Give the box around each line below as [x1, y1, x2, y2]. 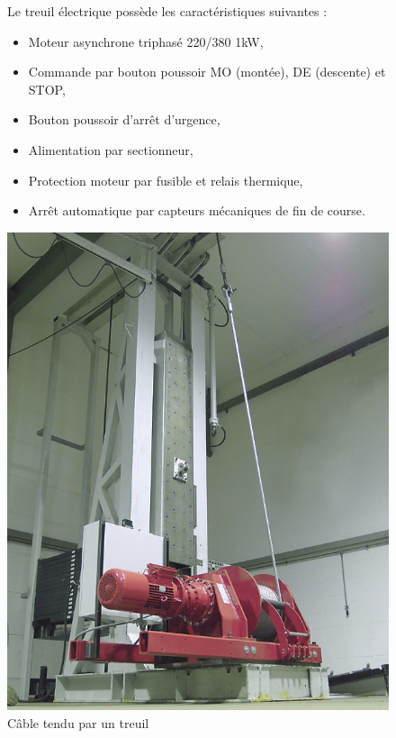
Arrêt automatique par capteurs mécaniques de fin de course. [28, 201, 365, 220]
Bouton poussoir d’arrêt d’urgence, [28, 110, 220, 129]
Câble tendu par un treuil [7, 714, 149, 733]
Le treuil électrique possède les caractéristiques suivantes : [7, 2, 328, 20]
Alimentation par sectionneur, [28, 140, 193, 159]
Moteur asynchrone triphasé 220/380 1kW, [28, 32, 264, 50]
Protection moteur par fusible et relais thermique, [28, 170, 303, 189]
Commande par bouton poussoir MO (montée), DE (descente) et [28, 62, 386, 81]
